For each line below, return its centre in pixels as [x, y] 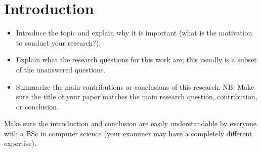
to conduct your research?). [58, 42]
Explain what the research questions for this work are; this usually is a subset [136, 60]
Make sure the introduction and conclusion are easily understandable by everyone [130, 123]
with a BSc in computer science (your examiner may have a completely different [128, 133]
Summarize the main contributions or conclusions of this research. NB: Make [135, 86]
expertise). [20, 143]
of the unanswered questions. [61, 69]
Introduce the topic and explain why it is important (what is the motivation [134, 33]
